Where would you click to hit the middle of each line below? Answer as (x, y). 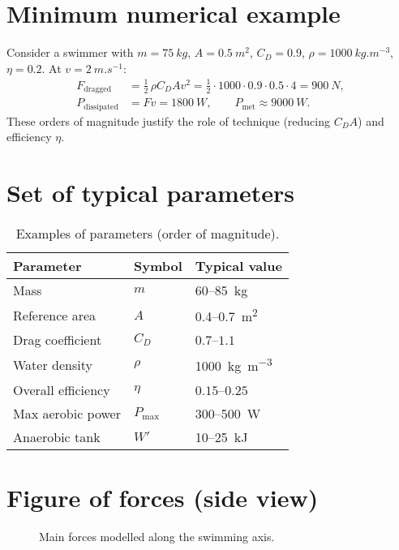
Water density (53, 365)
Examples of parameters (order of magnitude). (148, 234)
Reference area (55, 315)
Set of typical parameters (150, 193)
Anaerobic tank (57, 436)
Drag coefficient (58, 340)
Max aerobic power (67, 413)
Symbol (158, 266)
